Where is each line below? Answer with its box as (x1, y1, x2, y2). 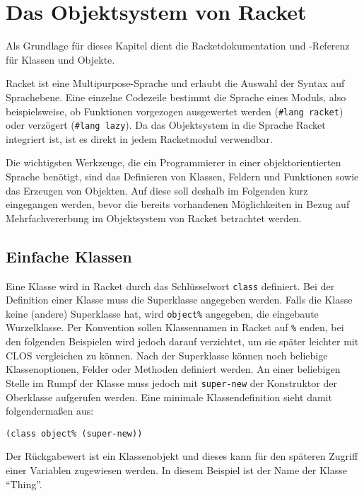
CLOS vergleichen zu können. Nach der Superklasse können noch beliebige (6, 347, 328, 362)
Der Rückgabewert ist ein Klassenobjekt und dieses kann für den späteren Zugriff (6, 449, 358, 463)
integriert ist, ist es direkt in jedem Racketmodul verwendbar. (6, 131, 273, 146)
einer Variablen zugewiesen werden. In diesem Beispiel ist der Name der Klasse (6, 463, 347, 478)
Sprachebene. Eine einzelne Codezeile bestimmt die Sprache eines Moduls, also (6, 89, 346, 104)
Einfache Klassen (6, 245, 132, 267)
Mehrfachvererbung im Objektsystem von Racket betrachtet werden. (6, 210, 302, 225)
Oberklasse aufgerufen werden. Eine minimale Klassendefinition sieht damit (6, 389, 332, 404)
